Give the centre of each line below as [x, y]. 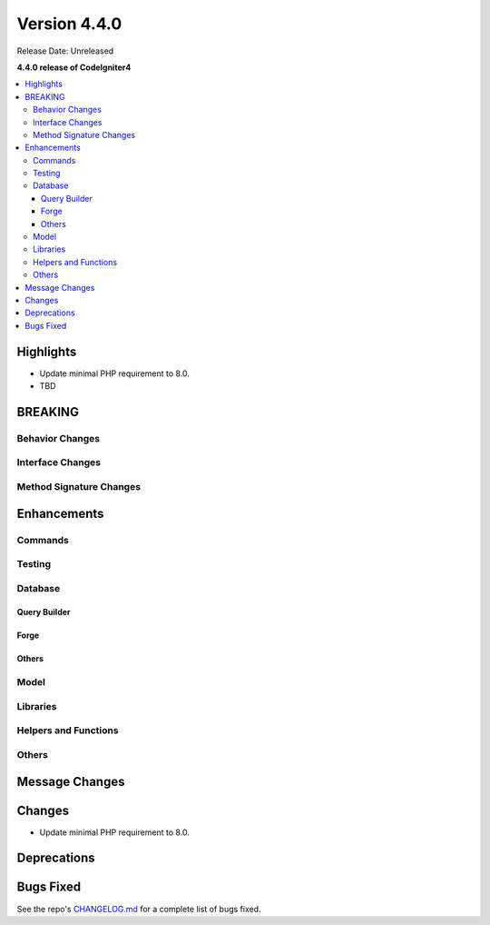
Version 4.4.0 [69, 24]
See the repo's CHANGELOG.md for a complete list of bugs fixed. [139, 909]
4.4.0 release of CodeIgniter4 [74, 67]
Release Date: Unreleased [65, 51]
